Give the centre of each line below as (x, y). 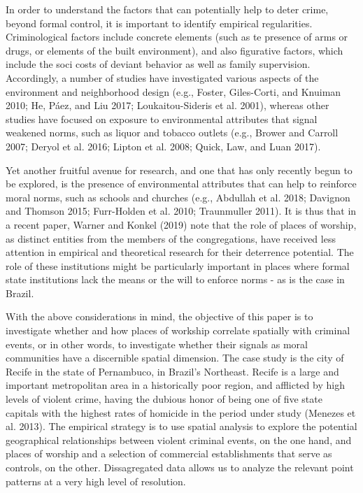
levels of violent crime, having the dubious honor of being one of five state (164, 399)
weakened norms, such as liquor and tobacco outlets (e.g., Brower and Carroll (172, 133)
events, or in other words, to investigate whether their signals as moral (157, 344)
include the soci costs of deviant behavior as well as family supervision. (158, 64)
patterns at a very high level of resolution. (96, 481)
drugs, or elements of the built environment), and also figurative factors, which (175, 50)
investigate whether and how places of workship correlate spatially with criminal (178, 330)
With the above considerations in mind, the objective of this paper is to (159, 316)
